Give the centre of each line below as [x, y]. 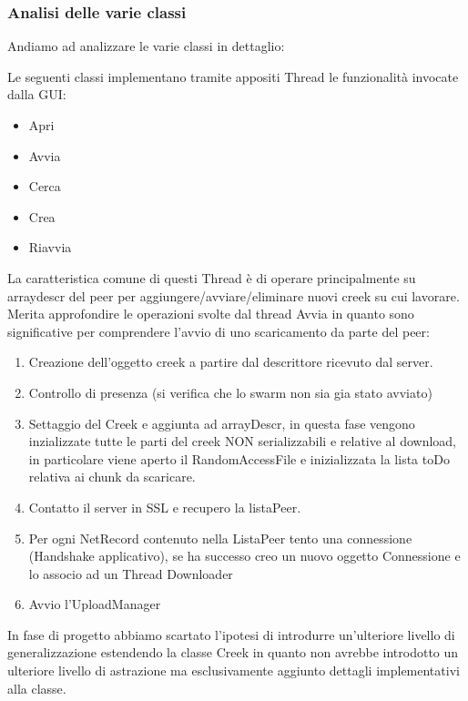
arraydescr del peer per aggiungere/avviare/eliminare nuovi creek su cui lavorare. [234, 295]
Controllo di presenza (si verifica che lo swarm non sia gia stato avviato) [230, 392]
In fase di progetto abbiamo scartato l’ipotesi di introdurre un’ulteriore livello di [231, 634]
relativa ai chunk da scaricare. [112, 477]
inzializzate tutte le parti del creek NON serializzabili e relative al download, [243, 441]
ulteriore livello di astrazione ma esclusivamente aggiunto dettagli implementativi [234, 671]
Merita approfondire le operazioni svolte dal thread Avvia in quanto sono [211, 314]
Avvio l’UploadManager [95, 604]
